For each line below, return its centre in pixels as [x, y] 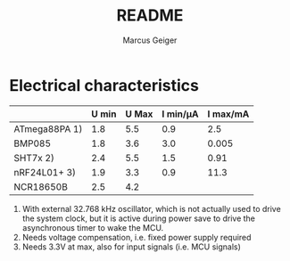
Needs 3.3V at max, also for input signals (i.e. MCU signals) [131, 247]
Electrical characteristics [104, 85]
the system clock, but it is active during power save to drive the [139, 218]
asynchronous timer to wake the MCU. [93, 227]
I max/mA [228, 114]
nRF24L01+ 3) [45, 172]
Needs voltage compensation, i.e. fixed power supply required [137, 237]
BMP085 [33, 143]
